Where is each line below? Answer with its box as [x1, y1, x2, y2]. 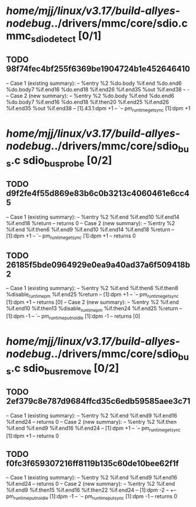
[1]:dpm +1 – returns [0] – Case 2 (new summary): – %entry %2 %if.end [6, 298, 180, 305]
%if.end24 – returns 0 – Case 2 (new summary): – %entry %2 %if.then [6, 418, 177, 425]
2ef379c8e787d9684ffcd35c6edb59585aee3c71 [6, 396, 191, 406]
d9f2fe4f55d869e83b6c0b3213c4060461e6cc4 [6, 189, 190, 199]
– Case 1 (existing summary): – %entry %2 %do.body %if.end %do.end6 [6, 80, 182, 87]
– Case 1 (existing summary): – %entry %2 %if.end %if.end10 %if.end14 [6, 213, 180, 220]
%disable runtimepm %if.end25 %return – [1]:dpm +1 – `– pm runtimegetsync [6, 291, 180, 299]
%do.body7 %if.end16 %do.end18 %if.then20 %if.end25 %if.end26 [6, 98, 170, 106]
